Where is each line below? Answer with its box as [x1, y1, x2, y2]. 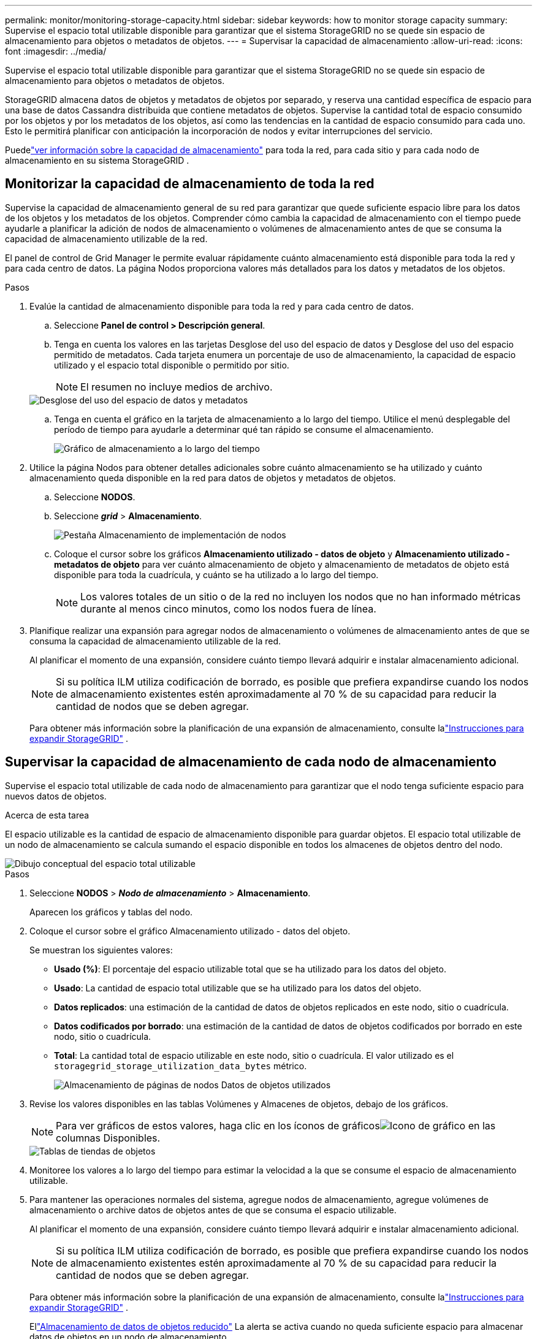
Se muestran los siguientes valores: [29, 944, 173, 955]
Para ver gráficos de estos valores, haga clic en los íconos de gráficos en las [56, 1119, 496, 1132]
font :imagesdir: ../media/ [5, 46, 107, 56]
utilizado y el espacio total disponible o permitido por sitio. [54, 359, 289, 370]
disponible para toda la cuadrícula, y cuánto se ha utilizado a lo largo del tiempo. [54, 569, 379, 580]
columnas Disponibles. [56, 1131, 161, 1144]
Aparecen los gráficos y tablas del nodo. [29, 906, 193, 917]
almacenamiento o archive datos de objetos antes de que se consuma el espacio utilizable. [29, 1204, 397, 1215]
